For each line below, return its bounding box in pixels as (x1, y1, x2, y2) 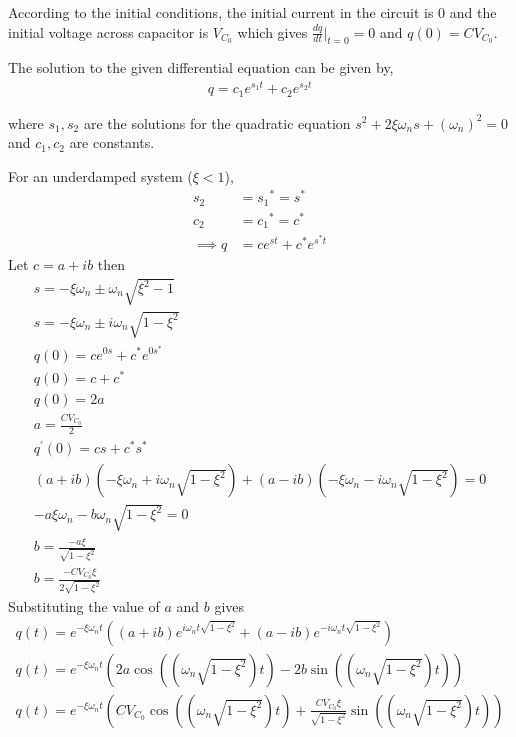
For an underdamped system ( (8, 165, 193, 186)
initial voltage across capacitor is (8, 21, 209, 42)
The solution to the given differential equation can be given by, (8, 57, 394, 78)
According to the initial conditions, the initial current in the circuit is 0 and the (8, 2, 497, 22)
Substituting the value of (8, 595, 160, 616)
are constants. (69, 132, 155, 153)
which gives (237, 21, 308, 42)
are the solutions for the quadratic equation (83, 112, 351, 133)
